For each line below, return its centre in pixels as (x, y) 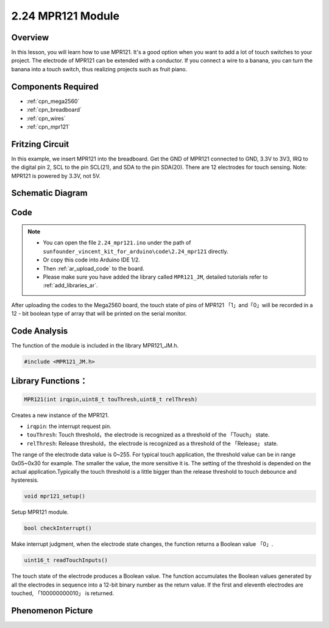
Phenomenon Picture (52, 611)
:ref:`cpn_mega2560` (53, 101)
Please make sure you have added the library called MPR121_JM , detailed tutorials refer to (155, 277)
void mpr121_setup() (55, 496)
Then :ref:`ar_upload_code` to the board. (94, 268)
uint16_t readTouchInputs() (66, 560)
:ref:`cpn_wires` (46, 118)
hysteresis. (25, 480)
